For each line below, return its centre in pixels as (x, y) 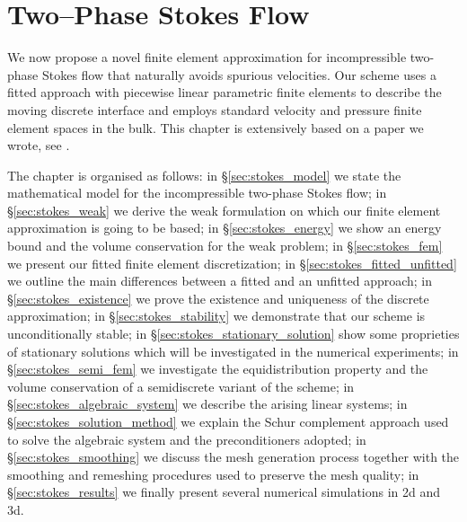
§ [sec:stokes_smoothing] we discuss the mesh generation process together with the (233, 457)
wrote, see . (39, 145)
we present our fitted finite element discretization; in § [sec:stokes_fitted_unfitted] (232, 263)
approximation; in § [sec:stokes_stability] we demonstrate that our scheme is (216, 316)
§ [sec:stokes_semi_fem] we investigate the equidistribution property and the (218, 369)
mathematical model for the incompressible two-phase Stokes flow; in (197, 193)
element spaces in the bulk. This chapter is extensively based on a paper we (216, 127)
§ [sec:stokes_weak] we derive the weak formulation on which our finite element (224, 210)
